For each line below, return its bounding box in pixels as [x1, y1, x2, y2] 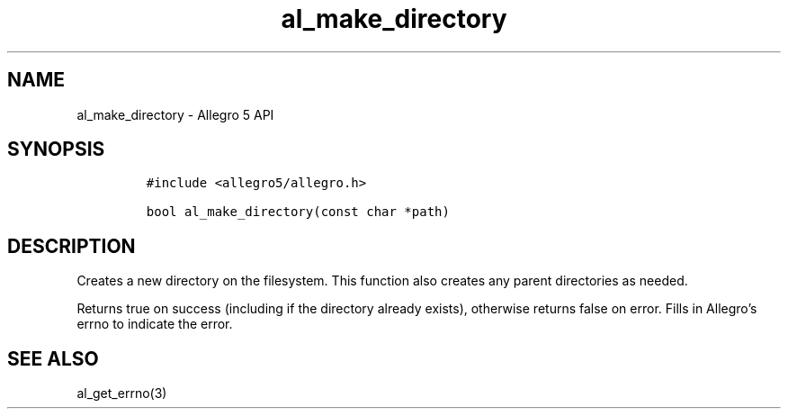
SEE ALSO [7, 347, 99, 370]
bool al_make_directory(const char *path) [146, 204, 450, 220]
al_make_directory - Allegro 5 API [76, 106, 274, 122]
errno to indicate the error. [76, 316, 233, 332]
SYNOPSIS [7, 138, 105, 161]
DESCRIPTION [7, 234, 136, 258]
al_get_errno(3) [76, 385, 167, 402]
